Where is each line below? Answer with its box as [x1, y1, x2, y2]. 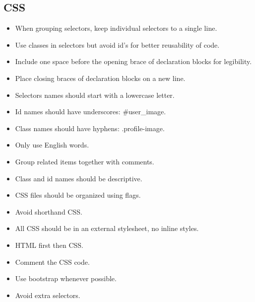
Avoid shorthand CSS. [15, 206, 82, 217]
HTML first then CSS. [15, 239, 84, 250]
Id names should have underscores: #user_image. [15, 106, 166, 117]
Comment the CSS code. [15, 256, 90, 267]
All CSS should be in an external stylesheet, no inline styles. [15, 223, 199, 233]
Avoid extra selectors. [15, 290, 80, 300]
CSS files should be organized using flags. [15, 190, 141, 200]
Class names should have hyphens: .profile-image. [15, 123, 165, 133]
